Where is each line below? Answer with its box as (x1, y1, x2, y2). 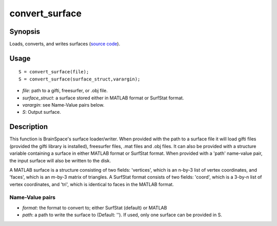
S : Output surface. (22, 109, 62, 115)
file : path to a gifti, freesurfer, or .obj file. (22, 88, 108, 94)
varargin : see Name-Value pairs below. (22, 102, 105, 108)
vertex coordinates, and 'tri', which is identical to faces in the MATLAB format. (9, 181, 174, 187)
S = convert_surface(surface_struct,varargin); (18, 76, 141, 82)
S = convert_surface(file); (18, 69, 89, 75)
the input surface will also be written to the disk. (9, 157, 111, 163)
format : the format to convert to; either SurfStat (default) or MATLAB (22, 204, 167, 211)
